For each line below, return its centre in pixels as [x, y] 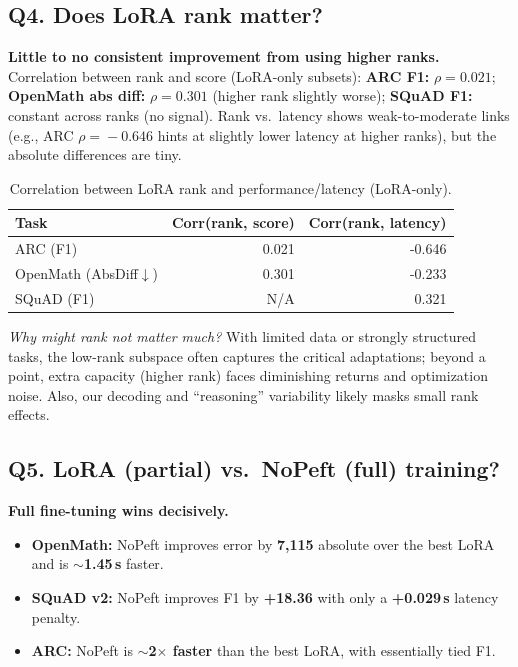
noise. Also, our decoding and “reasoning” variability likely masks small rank [243, 394]
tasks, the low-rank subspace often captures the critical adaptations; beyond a [247, 355]
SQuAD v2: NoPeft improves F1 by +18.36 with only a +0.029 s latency [265, 596]
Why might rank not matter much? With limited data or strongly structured [242, 335]
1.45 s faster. [123, 563]
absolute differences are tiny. [95, 154]
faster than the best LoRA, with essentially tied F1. [334, 650]
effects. [29, 414]
